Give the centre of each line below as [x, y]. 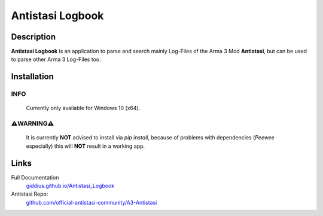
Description [33, 37]
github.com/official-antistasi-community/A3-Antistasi [92, 202]
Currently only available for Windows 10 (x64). [83, 108]
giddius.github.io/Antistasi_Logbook [70, 186]
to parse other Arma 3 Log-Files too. [56, 59]
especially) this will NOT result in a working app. [86, 146]
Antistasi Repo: [30, 194]
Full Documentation [35, 177]
